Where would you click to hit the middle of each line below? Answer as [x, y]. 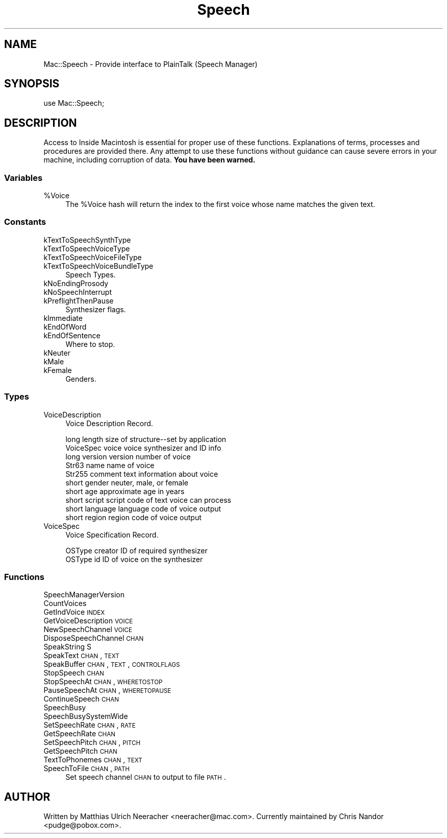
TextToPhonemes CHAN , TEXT [93, 760]
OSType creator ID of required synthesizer [136, 550]
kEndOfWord [65, 327]
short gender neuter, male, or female [127, 482]
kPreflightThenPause [79, 300]
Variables [23, 178]
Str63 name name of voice [110, 465]
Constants [25, 222]
